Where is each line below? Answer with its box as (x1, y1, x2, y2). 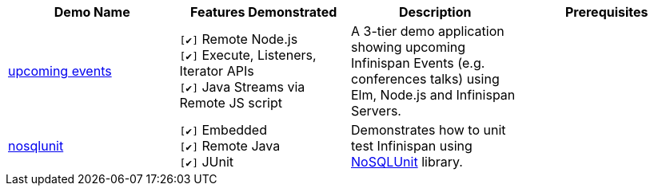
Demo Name (54, 4, 130, 20)
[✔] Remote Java (179, 138, 281, 154)
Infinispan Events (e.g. (351, 55, 485, 71)
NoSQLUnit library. (351, 154, 463, 170)
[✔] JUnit (179, 154, 234, 170)
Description (399, 4, 472, 20)
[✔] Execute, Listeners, (179, 47, 317, 63)
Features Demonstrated (190, 4, 337, 20)
